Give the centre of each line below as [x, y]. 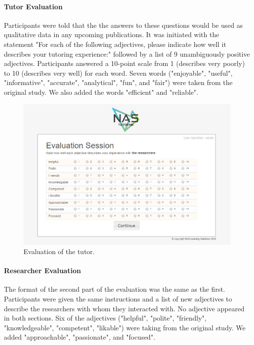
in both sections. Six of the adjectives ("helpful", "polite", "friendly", [105, 318]
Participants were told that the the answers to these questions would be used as [123, 25]
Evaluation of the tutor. [59, 251]
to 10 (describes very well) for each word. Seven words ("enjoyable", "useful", [118, 73]
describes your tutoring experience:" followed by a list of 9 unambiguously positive [127, 54]
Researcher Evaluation [42, 270]
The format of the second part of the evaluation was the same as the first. [115, 289]
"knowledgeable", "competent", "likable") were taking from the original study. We [125, 327]
